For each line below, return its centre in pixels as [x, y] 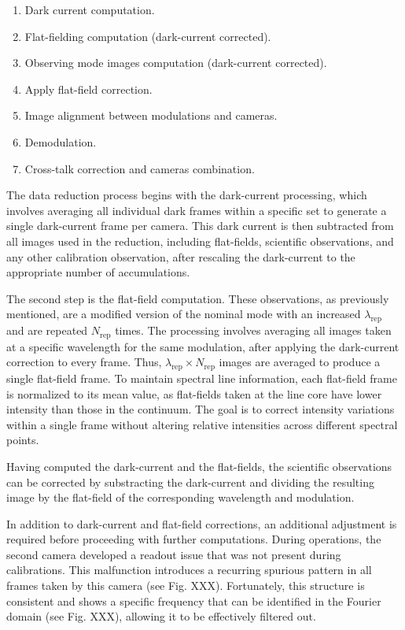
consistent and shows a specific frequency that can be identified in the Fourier [194, 600]
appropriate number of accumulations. [98, 272]
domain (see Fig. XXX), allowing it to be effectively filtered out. [161, 616]
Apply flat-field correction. [88, 89]
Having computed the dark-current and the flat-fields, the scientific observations [199, 466]
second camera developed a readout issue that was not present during [174, 554]
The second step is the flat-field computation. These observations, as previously [198, 298]
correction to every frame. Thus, [84, 362]
